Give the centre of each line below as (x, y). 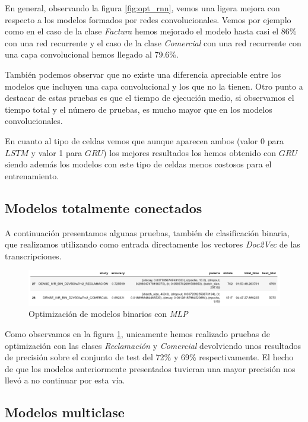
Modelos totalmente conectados (104, 207)
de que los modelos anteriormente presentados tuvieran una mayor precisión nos (150, 368)
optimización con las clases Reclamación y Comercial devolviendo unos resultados (153, 345)
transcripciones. (33, 256)
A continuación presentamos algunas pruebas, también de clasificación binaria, (147, 232)
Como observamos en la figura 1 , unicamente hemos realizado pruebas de (137, 333)
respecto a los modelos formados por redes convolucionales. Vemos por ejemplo (148, 19)
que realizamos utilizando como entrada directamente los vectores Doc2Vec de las (153, 244)
